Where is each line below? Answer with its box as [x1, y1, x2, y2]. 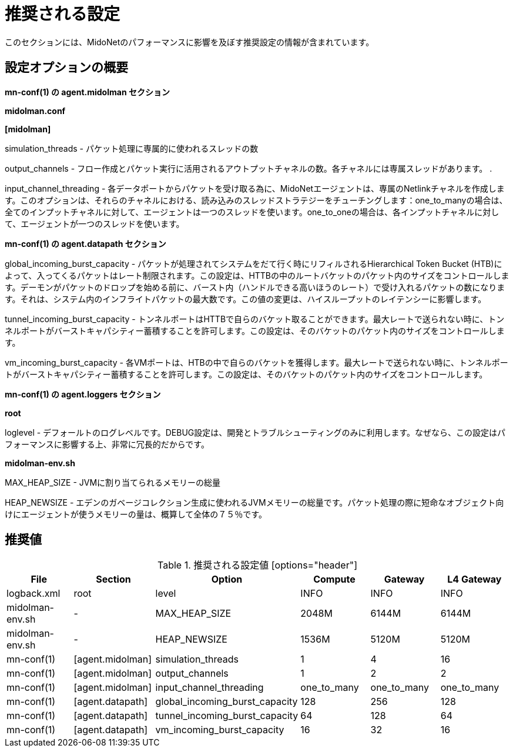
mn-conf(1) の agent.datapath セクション [5, 238, 166, 249]
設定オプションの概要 [5, 60, 128, 75]
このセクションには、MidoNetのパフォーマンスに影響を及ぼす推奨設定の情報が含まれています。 [5, 36, 374, 47]
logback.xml [6, 587, 61, 600]
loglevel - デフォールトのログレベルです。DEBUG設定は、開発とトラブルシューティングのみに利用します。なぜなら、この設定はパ [5, 427, 506, 437]
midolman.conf [5, 105, 66, 116]
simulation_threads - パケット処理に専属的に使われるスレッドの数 [5, 143, 259, 153]
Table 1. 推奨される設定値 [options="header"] [157, 559, 357, 571]
